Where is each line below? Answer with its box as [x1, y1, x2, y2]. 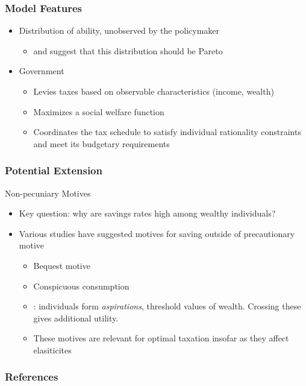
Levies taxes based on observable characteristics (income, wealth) [33, 85, 274, 97]
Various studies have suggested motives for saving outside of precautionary [19, 227, 295, 239]
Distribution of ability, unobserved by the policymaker [19, 24, 220, 37]
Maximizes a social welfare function [33, 105, 164, 118]
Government [19, 65, 64, 77]
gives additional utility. [33, 311, 119, 324]
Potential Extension [5, 163, 102, 178]
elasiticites [33, 343, 72, 356]
